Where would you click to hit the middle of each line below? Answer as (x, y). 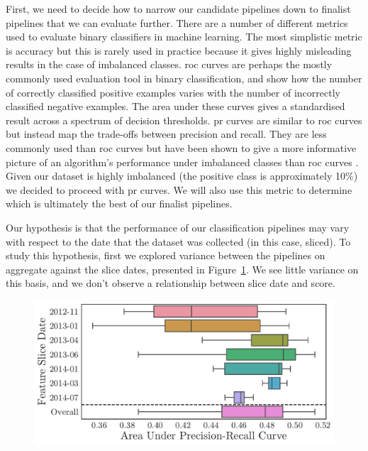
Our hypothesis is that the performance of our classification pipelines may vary (178, 227)
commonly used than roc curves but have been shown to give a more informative (181, 147)
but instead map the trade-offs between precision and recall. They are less (166, 134)
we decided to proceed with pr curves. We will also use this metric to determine (179, 189)
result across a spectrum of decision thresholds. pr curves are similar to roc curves (184, 120)
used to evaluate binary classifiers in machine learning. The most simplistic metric (184, 37)
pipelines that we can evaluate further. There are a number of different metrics (177, 22)
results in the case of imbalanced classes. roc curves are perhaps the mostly (169, 64)
